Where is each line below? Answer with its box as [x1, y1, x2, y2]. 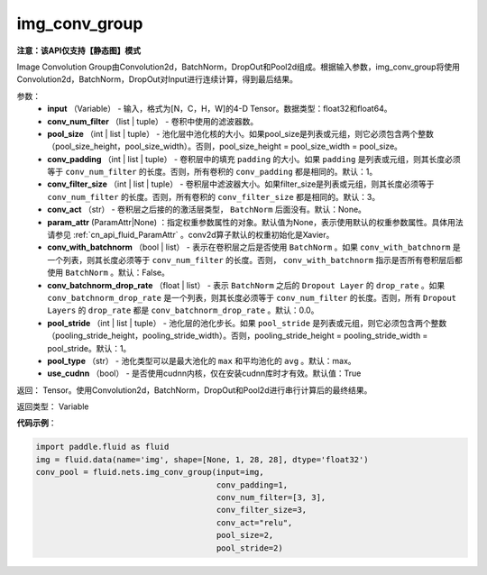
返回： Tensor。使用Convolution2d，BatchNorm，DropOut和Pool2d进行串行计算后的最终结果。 [16, 384, 372, 396]
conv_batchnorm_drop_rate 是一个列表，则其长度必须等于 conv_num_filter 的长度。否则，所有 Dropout [47, 292, 457, 303]
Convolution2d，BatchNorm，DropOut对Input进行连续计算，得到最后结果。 [16, 74, 298, 85]
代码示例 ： [16, 417, 57, 428]
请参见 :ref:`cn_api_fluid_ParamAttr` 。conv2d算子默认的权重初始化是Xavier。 [47, 230, 335, 241]
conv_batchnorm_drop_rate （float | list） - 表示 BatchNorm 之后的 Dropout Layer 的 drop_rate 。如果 [47, 279, 446, 290]
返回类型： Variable [16, 401, 89, 412]
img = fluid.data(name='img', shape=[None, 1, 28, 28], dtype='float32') [35, 454, 369, 464]
